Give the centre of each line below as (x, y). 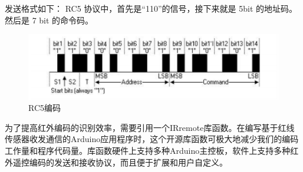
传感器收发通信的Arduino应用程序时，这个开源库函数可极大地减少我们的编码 (152, 139)
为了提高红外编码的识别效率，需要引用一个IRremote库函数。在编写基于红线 (150, 127)
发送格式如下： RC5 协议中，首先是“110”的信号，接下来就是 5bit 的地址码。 (151, 8)
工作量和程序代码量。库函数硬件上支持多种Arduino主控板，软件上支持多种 (148, 150)
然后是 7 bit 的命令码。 (49, 20)
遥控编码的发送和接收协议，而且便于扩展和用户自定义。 (120, 162)
